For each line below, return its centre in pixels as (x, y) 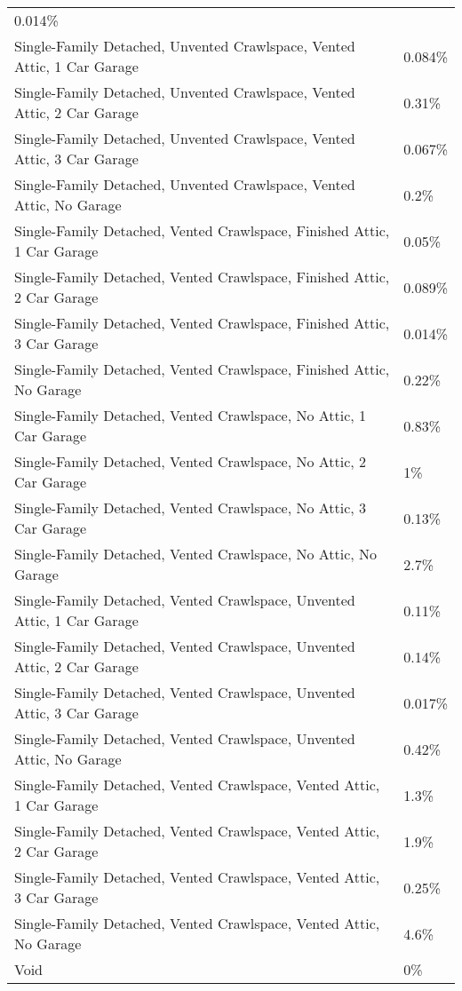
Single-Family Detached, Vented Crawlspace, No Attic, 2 (191, 461)
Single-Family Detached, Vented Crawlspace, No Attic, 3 (191, 507)
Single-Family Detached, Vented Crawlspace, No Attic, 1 (191, 415)
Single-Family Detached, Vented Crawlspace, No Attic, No (196, 554)
